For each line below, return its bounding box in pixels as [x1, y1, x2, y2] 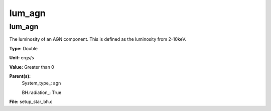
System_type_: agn [22, 80, 61, 86]
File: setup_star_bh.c [9, 98, 53, 105]
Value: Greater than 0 [9, 64, 55, 70]
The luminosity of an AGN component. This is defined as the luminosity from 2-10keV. [9, 36, 187, 42]
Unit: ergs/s [9, 55, 35, 61]
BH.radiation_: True [22, 89, 62, 95]
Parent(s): [9, 73, 31, 79]
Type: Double [9, 45, 38, 51]
